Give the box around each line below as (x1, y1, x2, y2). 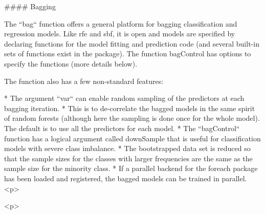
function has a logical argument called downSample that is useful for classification (4, 133, 261, 143)
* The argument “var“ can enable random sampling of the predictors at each (4, 93, 245, 103)
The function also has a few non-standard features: (4, 75, 164, 86)
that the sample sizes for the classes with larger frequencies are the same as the (4, 153, 253, 163)
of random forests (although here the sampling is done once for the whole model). (4, 113, 260, 123)
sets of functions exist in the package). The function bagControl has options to (4, 48, 251, 59)
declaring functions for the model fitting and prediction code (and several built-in (4, 38, 259, 49)
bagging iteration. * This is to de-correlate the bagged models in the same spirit (4, 102, 255, 113)
